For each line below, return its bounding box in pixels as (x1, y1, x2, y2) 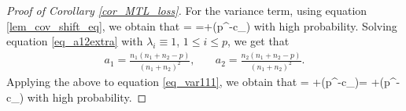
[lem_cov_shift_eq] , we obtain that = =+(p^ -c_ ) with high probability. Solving (6, 17, 397, 34)
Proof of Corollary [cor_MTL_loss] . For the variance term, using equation (6, 2, 367, 18)
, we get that (227, 33, 290, 49)
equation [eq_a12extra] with (6, 33, 143, 49)
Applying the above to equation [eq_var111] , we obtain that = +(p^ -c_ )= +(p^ (6, 73, 397, 89)
